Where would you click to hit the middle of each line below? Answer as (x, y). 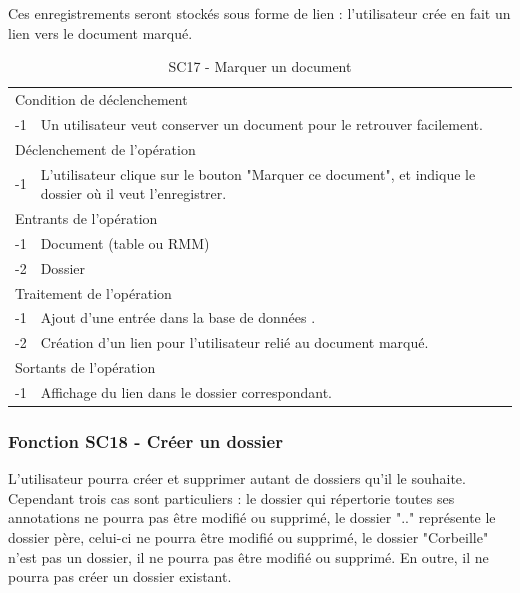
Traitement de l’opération (93, 292)
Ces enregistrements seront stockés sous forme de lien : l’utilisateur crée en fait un (259, 13)
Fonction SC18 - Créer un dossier (145, 440)
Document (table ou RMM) (125, 242)
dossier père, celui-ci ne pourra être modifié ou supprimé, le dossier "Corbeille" (248, 537)
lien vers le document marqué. (100, 32)
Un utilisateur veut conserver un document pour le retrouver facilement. (261, 123)
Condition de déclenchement (101, 99)
